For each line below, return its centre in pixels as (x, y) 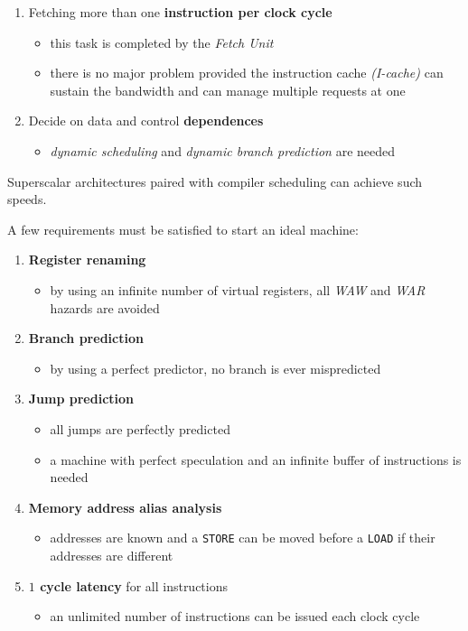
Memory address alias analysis (125, 507)
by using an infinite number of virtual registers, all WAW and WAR (238, 289)
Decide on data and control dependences (146, 121)
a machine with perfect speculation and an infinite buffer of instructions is (256, 459)
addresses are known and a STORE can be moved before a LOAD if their (243, 538)
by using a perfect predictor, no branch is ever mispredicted (215, 368)
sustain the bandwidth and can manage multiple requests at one (228, 90)
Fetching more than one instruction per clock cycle (180, 12)
